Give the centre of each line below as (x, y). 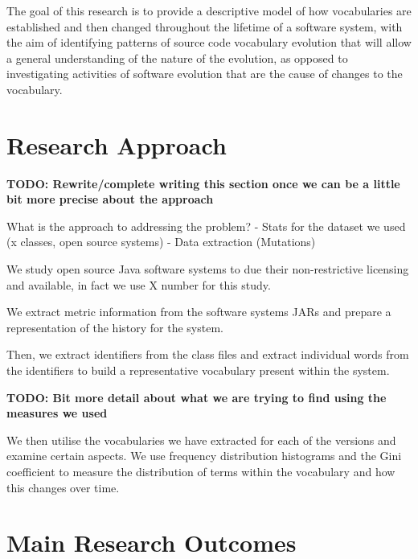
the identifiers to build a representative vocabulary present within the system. (198, 370)
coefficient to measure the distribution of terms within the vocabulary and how (201, 471)
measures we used (57, 413)
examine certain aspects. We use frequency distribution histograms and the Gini (204, 456)
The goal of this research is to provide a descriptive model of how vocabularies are (209, 10)
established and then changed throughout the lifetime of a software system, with (205, 26)
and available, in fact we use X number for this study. (139, 284)
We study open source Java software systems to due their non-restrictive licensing (208, 269)
